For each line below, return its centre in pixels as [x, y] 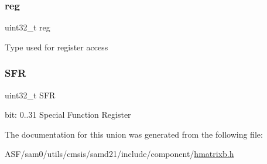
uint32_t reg [28, 27]
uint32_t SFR [30, 95]
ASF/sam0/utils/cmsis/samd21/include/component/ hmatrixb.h [119, 154]
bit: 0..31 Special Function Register [68, 115]
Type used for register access [57, 47]
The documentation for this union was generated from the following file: [134, 134]
